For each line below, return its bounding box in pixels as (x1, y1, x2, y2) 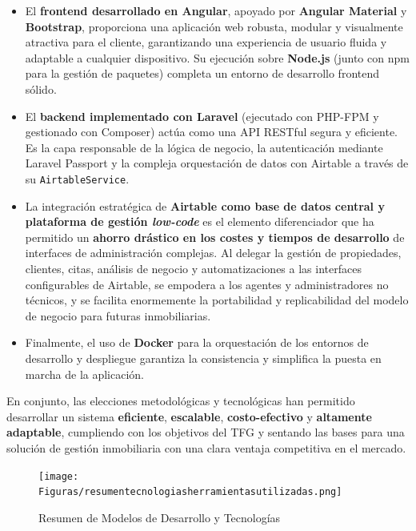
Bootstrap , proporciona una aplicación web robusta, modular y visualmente (25, 18, 403, 34)
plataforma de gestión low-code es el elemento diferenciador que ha (25, 213, 374, 230)
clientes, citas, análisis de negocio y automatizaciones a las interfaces (25, 259, 362, 276)
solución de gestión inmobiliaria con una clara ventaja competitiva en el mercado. (6, 439, 406, 456)
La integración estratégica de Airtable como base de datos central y (25, 197, 385, 214)
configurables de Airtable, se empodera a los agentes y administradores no (25, 276, 389, 292)
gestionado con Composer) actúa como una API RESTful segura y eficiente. (25, 123, 398, 140)
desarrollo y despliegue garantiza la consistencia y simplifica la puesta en (25, 349, 382, 366)
